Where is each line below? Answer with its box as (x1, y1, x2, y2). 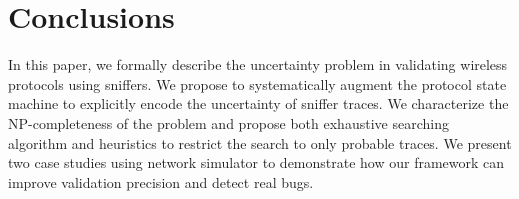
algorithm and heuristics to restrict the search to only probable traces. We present (8, 132, 512, 153)
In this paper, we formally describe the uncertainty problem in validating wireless (8, 54, 508, 75)
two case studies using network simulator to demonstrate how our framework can (8, 152, 505, 173)
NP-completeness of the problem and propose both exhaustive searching (8, 112, 449, 133)
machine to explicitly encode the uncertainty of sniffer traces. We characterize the (8, 93, 509, 114)
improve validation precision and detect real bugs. (8, 171, 314, 192)
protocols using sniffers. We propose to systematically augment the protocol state (8, 73, 507, 94)
